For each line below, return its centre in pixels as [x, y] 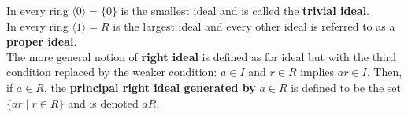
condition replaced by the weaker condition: [112, 72]
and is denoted [103, 102]
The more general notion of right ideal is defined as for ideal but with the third [202, 56]
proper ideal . [42, 41]
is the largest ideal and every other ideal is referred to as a [254, 26]
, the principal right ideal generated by [150, 87]
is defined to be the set [346, 87]
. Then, [384, 72]
